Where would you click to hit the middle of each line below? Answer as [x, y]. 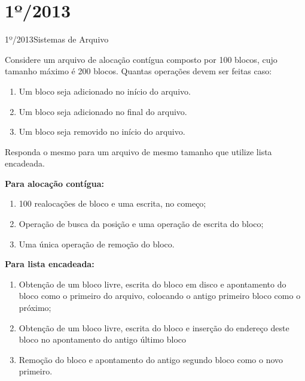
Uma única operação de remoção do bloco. [97, 244]
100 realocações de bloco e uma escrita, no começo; [112, 203]
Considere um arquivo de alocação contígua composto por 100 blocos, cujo [141, 59]
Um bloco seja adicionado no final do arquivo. [103, 111]
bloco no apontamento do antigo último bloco [103, 339]
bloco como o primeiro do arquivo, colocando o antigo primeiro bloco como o [160, 296]
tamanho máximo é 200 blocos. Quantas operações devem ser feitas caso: [138, 71]
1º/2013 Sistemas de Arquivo [57, 39]
